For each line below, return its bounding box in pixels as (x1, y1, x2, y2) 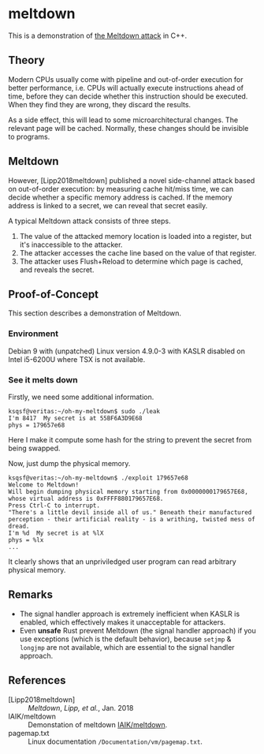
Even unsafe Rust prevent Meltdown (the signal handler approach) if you (19, 625, 256, 635)
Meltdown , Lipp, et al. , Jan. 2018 (28, 703, 134, 712)
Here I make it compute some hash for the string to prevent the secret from (8, 435, 252, 444)
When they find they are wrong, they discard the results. (8, 99, 191, 109)
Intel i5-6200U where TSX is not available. (8, 354, 146, 364)
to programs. (8, 132, 50, 141)
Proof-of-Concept (8, 287, 99, 300)
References (8, 674, 66, 687)
